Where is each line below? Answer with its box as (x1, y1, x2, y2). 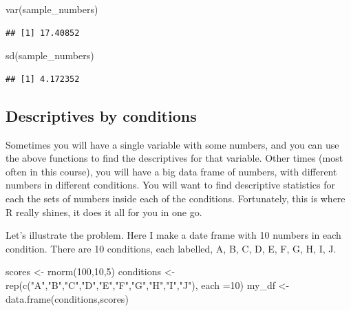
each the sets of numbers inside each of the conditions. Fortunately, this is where (6, 191, 345, 205)
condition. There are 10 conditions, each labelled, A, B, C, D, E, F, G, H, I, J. (6, 241, 337, 255)
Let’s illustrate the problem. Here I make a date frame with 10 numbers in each (6, 228, 341, 242)
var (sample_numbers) (6, 2, 98, 16)
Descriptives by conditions (6, 105, 197, 126)
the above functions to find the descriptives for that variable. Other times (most (6, 151, 343, 165)
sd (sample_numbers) (6, 48, 94, 63)
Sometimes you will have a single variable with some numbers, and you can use (6, 137, 339, 151)
